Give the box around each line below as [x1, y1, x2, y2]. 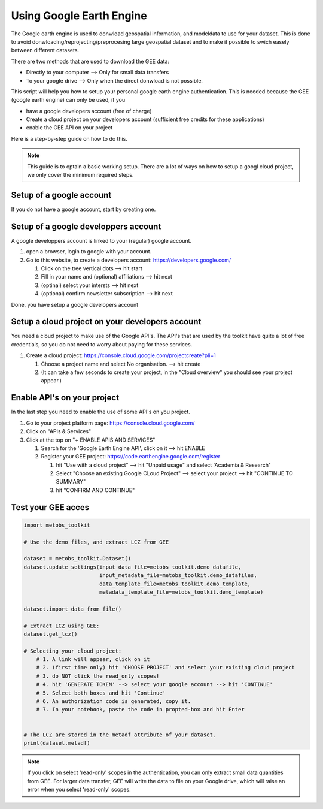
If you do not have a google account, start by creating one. [11, 206, 156, 213]
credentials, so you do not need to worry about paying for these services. [11, 340, 193, 348]
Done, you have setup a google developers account [11, 301, 139, 308]
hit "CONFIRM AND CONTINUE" [56, 486, 135, 494]
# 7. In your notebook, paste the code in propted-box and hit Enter [36, 706, 245, 713]
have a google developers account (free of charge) [26, 107, 152, 114]
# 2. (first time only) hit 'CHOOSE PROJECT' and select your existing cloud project [36, 664, 295, 671]
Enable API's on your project [11, 393, 120, 403]
